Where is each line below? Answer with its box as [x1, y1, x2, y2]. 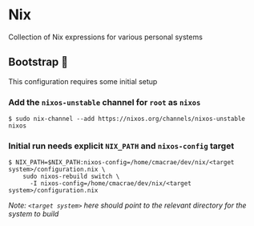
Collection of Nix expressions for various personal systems [8, 32, 203, 42]
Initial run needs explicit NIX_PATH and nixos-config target [8, 140, 235, 151]
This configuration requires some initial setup [8, 76, 158, 86]
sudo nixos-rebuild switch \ [22, 172, 120, 181]
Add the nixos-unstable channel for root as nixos [8, 96, 201, 107]
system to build [8, 209, 59, 219]
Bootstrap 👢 [8, 55, 69, 69]
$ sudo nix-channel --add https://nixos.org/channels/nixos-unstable [8, 115, 246, 123]
